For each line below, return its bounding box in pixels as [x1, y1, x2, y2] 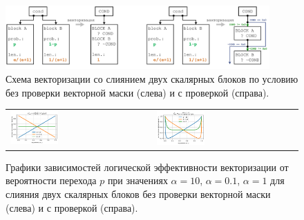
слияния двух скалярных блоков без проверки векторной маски [6, 187, 271, 201]
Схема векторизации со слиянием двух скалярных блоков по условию [6, 72, 298, 86]
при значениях [107, 173, 168, 188]
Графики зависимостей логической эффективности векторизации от [6, 159, 289, 174]
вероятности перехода [6, 173, 97, 188]
